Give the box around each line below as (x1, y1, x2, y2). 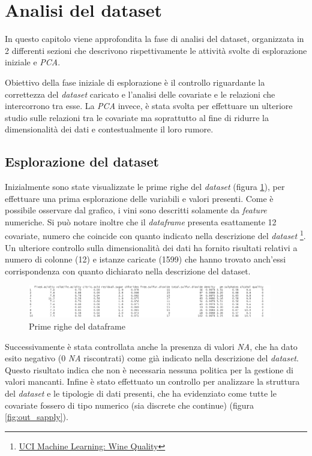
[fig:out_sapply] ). (5, 410, 68, 423)
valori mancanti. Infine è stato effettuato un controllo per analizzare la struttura (5, 375, 300, 388)
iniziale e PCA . (5, 56, 61, 68)
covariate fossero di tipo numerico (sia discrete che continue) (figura (5, 398, 254, 411)
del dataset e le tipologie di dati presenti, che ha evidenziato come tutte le (5, 386, 277, 399)
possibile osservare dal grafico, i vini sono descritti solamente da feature (5, 204, 267, 216)
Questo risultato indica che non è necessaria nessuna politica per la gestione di (5, 363, 293, 376)
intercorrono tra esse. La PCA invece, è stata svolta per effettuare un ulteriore (5, 99, 293, 112)
